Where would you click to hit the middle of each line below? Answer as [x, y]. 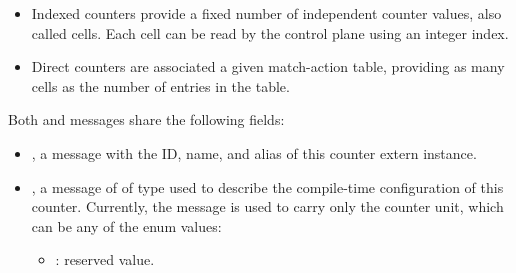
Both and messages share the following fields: [146, 119]
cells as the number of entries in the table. [160, 85]
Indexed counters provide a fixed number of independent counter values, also [266, 13]
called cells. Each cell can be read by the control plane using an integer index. [270, 32]
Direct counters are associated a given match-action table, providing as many [268, 66]
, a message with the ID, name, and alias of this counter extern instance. [254, 152]
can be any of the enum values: [126, 225]
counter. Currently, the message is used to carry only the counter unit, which [267, 206]
